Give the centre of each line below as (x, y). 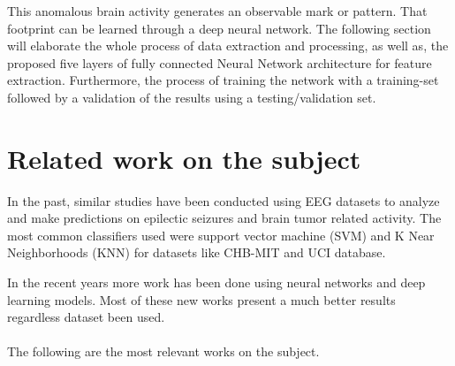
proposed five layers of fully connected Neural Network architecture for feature (220, 62)
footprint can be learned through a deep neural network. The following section (219, 28)
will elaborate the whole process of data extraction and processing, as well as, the (228, 46)
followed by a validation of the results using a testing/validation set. (192, 97)
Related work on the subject (184, 158)
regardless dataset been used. (86, 317)
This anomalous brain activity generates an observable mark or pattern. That (217, 11)
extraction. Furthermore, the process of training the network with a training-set (223, 80)
